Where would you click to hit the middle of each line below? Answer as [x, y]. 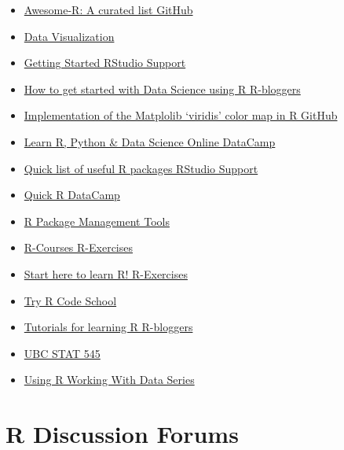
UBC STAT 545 [62, 353]
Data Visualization [69, 36]
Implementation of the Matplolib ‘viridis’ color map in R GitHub [181, 115]
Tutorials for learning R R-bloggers [108, 327]
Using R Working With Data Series [109, 380]
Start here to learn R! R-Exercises [106, 273]
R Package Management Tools [97, 221]
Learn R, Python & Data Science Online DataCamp [150, 141]
